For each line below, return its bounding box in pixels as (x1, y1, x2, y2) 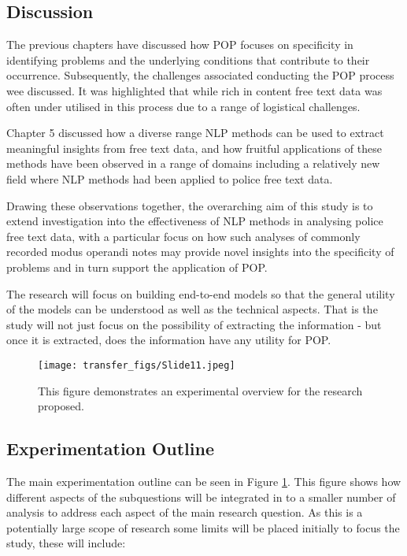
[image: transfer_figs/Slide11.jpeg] (38, 359, 235, 371)
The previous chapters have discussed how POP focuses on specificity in (6, 36, 353, 53)
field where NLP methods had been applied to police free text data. (6, 170, 333, 187)
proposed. (38, 398, 84, 414)
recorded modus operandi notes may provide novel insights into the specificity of (6, 243, 394, 260)
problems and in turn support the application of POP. (6, 258, 268, 275)
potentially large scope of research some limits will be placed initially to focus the (6, 519, 400, 536)
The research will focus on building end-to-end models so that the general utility (6, 285, 395, 302)
